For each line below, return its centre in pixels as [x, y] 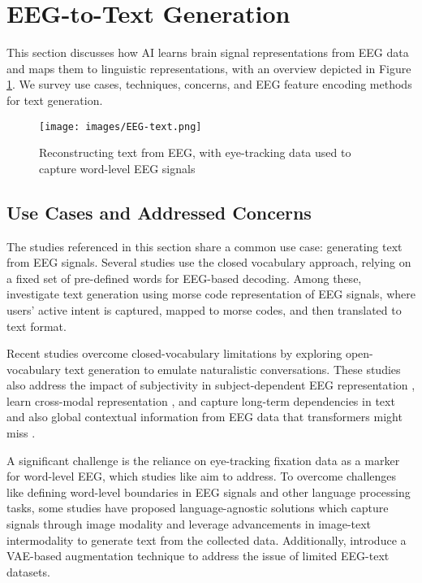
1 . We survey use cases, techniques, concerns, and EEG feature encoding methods [209, 84]
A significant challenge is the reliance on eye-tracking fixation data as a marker [203, 460]
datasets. [28, 571]
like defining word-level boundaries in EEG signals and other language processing [209, 492]
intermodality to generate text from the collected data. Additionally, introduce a [207, 539]
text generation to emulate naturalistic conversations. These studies [233, 369]
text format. [37, 326]
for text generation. [55, 100]
